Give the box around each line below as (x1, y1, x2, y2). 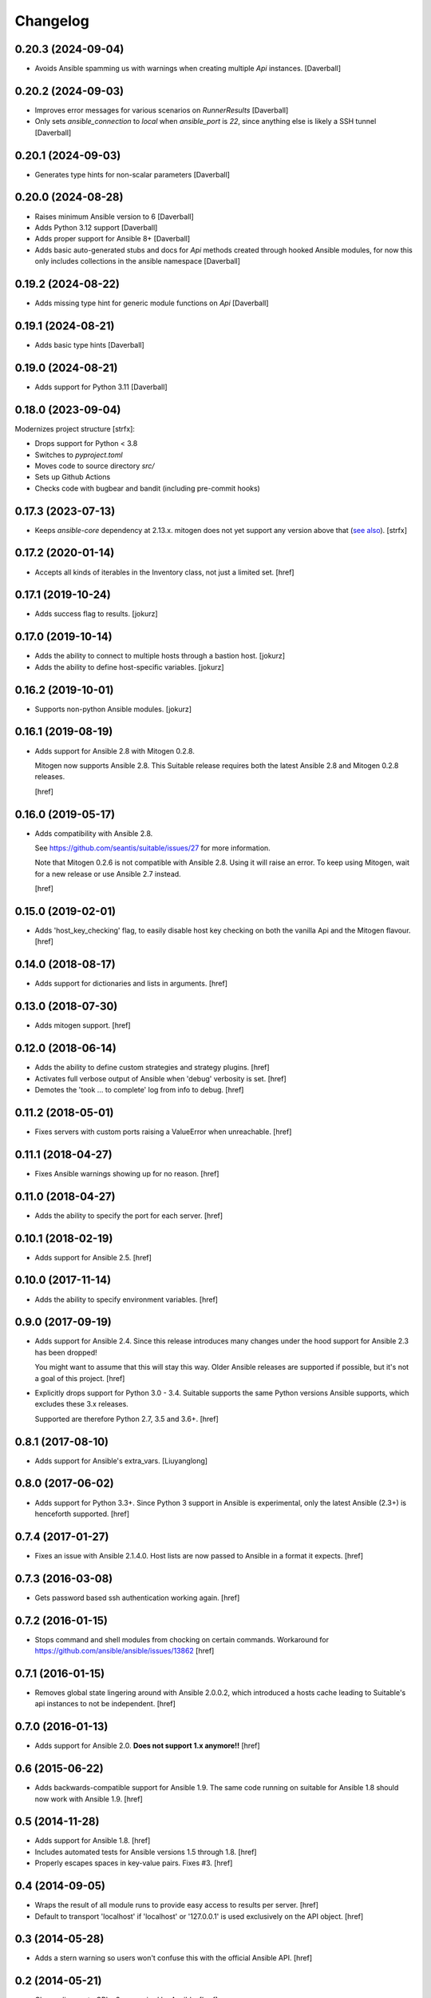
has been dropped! (34, 1347, 97, 1357)
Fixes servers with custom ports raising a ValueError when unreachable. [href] (34, 1127, 292, 1136)
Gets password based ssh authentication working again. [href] (34, 1593, 240, 1602)
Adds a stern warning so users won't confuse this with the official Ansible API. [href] (34, 1953, 313, 1963)
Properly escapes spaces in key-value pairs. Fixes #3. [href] (34, 1858, 233, 1868)
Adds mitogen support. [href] (34, 1021, 131, 1030)
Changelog (14, 12, 89, 30)
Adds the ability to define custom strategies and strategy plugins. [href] (34, 1063, 271, 1073)
